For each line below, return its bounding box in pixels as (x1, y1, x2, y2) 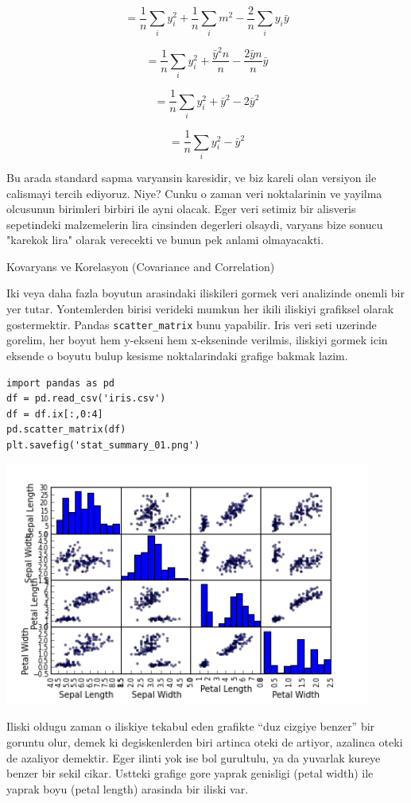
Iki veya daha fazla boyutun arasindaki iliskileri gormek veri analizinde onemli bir (6, 285, 405, 301)
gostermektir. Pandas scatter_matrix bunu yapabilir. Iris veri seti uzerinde (6, 316, 377, 332)
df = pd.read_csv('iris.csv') (6, 393, 166, 405)
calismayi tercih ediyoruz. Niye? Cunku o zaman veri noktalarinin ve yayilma (6, 184, 382, 201)
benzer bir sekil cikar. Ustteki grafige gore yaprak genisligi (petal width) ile (6, 765, 374, 782)
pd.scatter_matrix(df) (6, 424, 126, 436)
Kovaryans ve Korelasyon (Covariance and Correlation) (6, 258, 275, 274)
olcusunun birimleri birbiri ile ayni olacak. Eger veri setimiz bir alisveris (6, 200, 356, 217)
